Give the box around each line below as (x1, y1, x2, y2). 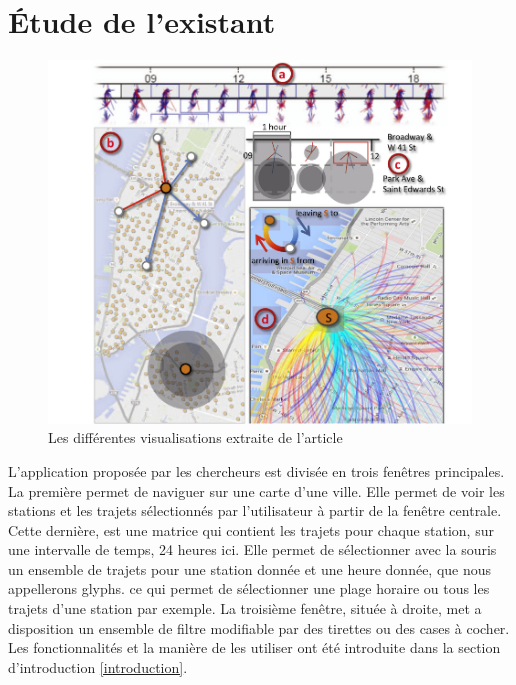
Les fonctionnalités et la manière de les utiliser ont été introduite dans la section (8, 637, 501, 658)
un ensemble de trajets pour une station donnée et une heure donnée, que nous (8, 558, 492, 579)
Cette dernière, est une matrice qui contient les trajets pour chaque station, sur (8, 519, 494, 540)
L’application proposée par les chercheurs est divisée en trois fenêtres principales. (8, 460, 505, 481)
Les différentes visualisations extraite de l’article (48, 427, 343, 448)
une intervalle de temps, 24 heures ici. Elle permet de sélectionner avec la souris (8, 539, 497, 560)
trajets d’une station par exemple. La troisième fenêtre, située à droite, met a (8, 598, 482, 619)
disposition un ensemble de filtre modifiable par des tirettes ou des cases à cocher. (8, 617, 510, 638)
